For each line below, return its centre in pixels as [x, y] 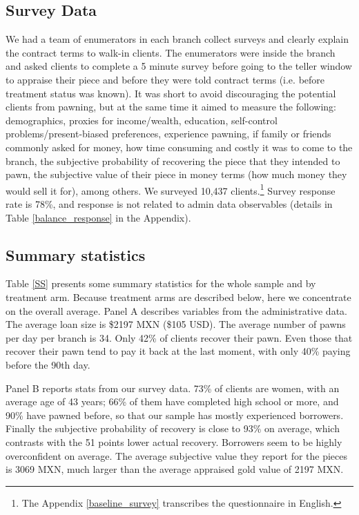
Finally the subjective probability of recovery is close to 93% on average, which [173, 428]
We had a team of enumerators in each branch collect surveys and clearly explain [177, 39]
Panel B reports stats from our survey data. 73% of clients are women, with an [173, 388]
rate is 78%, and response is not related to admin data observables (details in [169, 203]
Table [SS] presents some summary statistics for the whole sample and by [161, 283]
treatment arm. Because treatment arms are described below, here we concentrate [178, 297]
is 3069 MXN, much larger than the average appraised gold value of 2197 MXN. [175, 469]
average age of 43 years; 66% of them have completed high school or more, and [172, 401]
